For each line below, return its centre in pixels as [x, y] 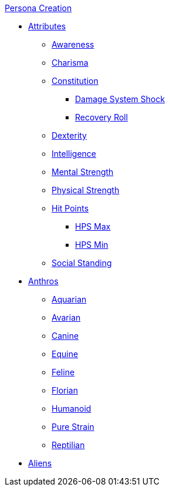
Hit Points [70, 208]
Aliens [40, 463]
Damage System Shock [120, 99]
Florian [65, 390]
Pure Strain [73, 427]
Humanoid [72, 408]
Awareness [73, 44]
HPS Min [92, 245]
